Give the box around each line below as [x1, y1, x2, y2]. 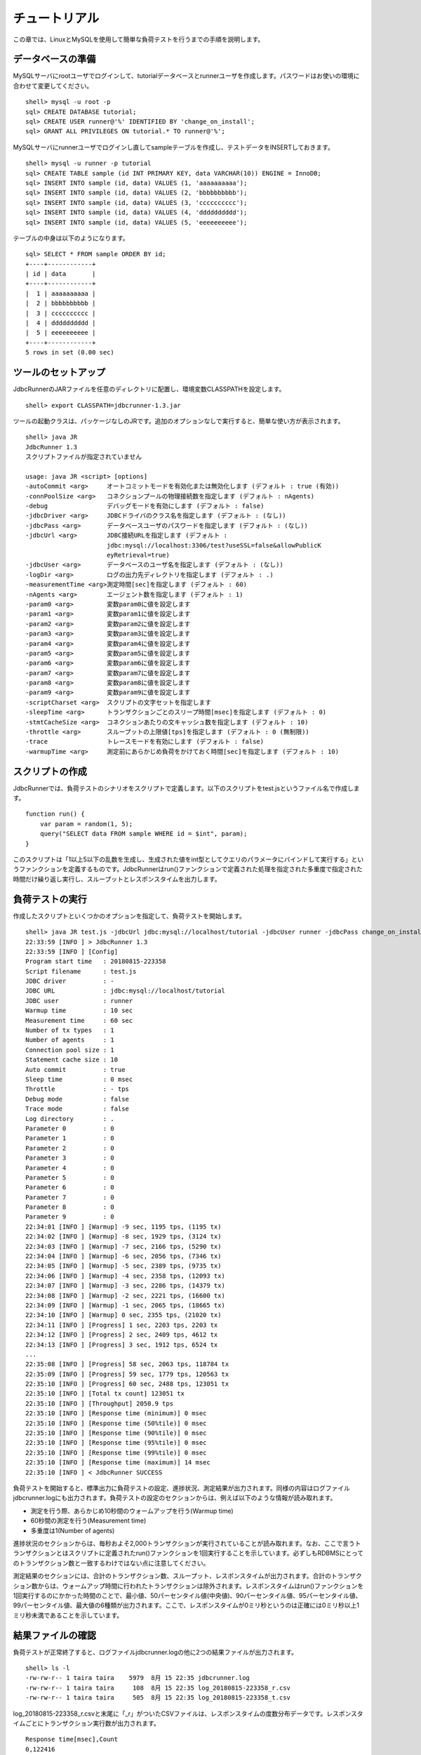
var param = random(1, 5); [39, 820, 133, 828]
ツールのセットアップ [13, 366, 105, 378]
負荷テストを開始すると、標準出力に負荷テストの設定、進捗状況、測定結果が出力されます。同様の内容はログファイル [13, 1484, 351, 1492]
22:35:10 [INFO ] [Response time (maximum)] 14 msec [25, 1459, 210, 1466]
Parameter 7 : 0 [25, 1193, 115, 1201]
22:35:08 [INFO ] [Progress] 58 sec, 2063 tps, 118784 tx [25, 1360, 229, 1368]
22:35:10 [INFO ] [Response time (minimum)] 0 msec [25, 1410, 207, 1417]
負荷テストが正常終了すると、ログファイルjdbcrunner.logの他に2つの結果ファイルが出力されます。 [13, 1648, 298, 1656]
